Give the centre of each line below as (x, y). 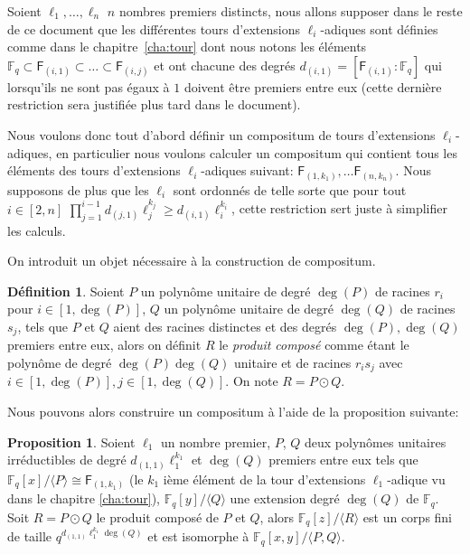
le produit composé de (157, 516)
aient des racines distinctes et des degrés (225, 326)
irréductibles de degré (67, 460)
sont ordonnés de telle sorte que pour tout (290, 189)
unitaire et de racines (292, 362)
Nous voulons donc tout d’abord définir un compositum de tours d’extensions (221, 134)
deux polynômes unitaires (376, 441)
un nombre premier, (216, 441)
